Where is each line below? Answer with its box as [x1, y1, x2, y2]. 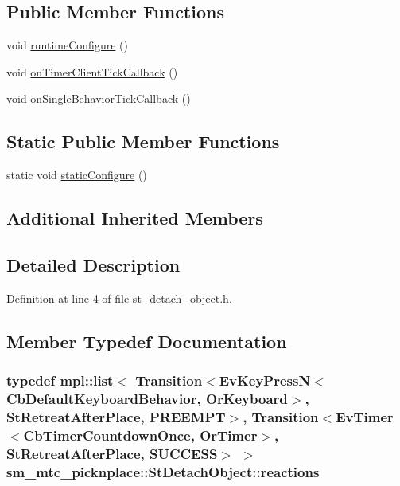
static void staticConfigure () [6, 167, 147, 183]
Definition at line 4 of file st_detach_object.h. [6, 289, 232, 306]
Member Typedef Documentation [6, 328, 287, 353]
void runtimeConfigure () [6, 37, 128, 53]
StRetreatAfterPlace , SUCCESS [6, 443, 218, 463]
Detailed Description [6, 252, 181, 276]
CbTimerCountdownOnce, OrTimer [23, 425, 258, 445]
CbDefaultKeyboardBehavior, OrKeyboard [6, 388, 288, 408]
